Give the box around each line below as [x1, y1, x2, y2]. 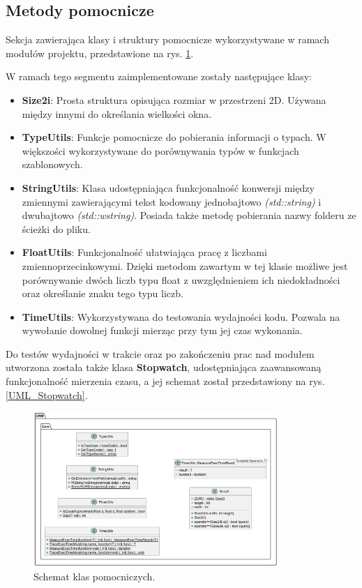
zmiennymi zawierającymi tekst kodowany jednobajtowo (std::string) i [22, 194, 322, 209]
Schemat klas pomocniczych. [33, 568, 156, 583]
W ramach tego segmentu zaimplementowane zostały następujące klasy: [6, 69, 312, 84]
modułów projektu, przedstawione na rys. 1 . [6, 45, 194, 60]
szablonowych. [22, 157, 83, 172]
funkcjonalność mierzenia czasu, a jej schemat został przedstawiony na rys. [6, 374, 325, 389]
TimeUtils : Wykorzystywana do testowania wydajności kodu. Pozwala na [22, 309, 340, 324]
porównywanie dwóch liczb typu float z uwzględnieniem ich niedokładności [22, 272, 340, 287]
